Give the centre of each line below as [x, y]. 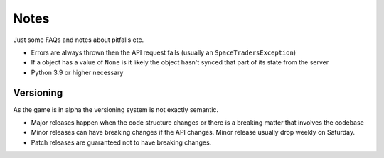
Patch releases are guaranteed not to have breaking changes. [121, 142]
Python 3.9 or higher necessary [77, 72]
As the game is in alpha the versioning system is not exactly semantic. [116, 109]
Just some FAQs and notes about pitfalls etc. [79, 40]
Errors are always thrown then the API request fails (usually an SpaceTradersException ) [164, 52]
